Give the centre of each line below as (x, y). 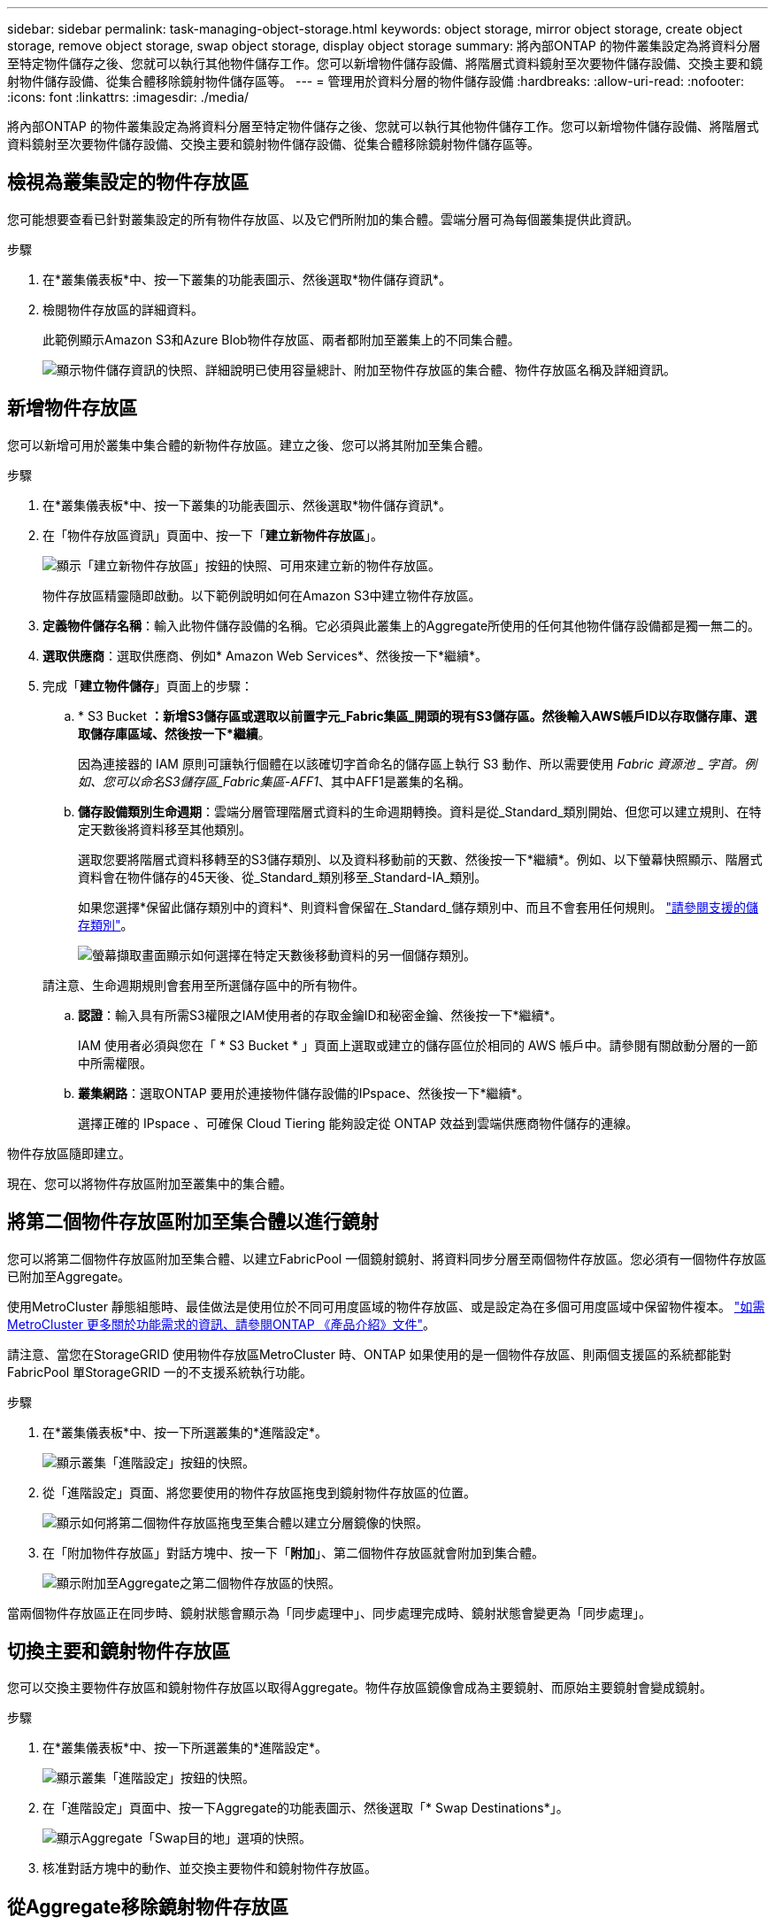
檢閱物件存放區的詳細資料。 (123, 309)
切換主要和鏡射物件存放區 (119, 1651)
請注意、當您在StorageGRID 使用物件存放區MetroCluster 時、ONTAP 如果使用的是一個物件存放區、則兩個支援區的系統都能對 (369, 1354)
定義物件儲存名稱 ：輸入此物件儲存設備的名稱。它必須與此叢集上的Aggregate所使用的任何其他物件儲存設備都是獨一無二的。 (402, 625)
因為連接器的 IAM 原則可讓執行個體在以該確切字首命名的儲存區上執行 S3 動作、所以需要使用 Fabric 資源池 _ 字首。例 (418, 763)
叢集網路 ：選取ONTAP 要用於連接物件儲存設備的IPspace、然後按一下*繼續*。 (304, 1093)
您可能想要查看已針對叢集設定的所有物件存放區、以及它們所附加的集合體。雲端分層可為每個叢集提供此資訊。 (323, 219)
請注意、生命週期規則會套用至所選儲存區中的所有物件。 (203, 985)
